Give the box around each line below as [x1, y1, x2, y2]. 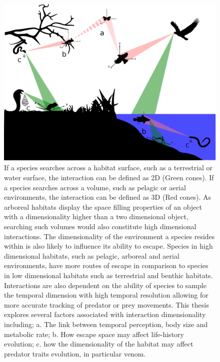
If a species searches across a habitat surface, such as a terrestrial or [4, 162, 213, 173]
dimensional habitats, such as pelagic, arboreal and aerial [4, 250, 179, 261]
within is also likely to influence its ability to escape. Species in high [4, 241, 213, 251]
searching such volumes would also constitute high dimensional [4, 221, 196, 232]
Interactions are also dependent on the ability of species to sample [4, 280, 206, 290]
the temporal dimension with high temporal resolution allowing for [4, 290, 208, 300]
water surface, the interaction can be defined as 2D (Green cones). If [4, 172, 214, 183]
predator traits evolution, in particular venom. [4, 348, 146, 359]
